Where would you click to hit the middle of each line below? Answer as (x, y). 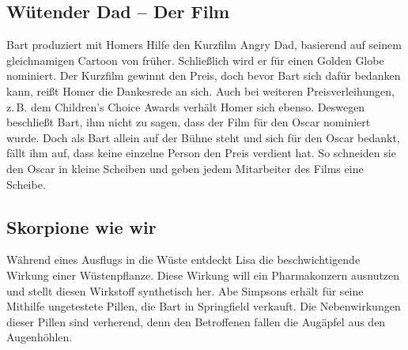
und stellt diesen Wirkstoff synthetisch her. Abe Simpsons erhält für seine (185, 290)
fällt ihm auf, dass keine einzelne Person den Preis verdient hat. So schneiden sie (201, 153)
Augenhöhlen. (40, 337)
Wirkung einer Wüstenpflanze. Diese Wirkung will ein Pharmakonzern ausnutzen (203, 275)
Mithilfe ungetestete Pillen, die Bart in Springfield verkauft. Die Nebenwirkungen (204, 306)
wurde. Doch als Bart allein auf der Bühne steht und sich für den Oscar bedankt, (203, 137)
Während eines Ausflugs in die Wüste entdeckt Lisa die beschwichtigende (183, 260)
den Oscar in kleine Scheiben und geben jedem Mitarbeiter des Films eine (185, 168)
